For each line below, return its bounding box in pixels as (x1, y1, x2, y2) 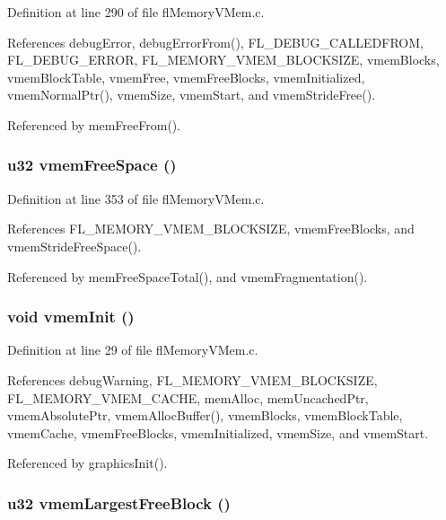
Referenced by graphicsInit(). (7, 454, 168, 472)
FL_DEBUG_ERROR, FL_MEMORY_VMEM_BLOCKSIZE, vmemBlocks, (7, 50, 440, 69)
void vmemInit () (7, 305, 135, 328)
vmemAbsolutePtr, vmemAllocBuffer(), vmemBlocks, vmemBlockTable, (7, 406, 403, 425)
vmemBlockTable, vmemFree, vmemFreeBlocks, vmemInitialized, (7, 67, 365, 86)
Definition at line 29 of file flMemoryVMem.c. (7, 340, 258, 359)
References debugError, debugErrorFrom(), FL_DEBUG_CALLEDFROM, (7, 32, 424, 51)
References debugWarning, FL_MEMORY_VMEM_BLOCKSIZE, (7, 370, 378, 389)
